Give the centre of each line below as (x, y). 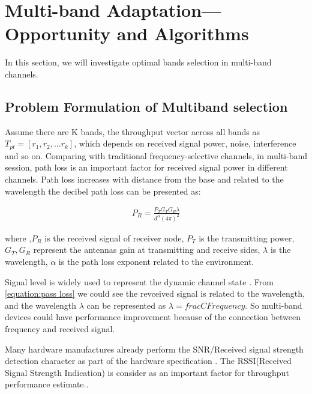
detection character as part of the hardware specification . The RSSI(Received (148, 361)
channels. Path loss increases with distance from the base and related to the (144, 179)
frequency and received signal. (60, 328)
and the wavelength (40, 305)
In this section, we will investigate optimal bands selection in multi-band (138, 62)
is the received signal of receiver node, (114, 238)
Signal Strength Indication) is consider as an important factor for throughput (147, 372)
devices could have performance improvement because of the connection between (153, 317)
